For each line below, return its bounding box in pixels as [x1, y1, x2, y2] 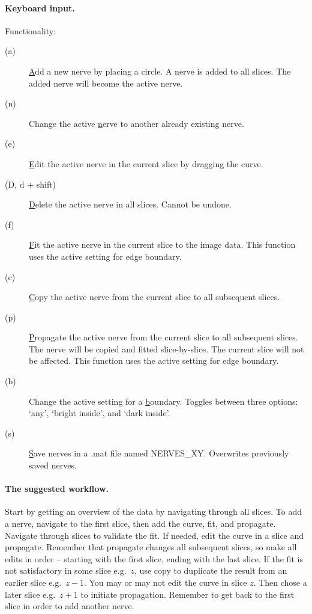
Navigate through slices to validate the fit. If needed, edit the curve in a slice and [5, 529, 304, 541]
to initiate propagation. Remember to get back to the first [80, 588, 295, 600]
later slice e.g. [5, 588, 56, 600]
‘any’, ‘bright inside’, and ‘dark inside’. [29, 407, 170, 419]
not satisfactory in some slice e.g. [5, 564, 127, 577]
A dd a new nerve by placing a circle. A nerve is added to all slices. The [29, 64, 291, 77]
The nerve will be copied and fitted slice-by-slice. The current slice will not [29, 342, 304, 355]
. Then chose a [253, 576, 307, 588]
